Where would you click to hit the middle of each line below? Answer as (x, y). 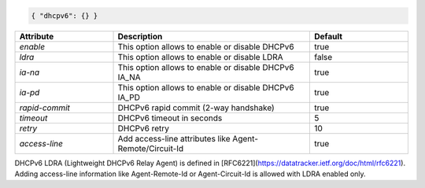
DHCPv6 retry (143, 128)
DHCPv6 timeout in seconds (170, 118)
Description (140, 36)
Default (328, 36)
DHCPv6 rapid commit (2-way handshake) (196, 108)
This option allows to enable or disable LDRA (200, 57)
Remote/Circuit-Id (151, 148)
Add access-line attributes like (174, 138)
